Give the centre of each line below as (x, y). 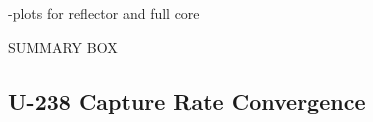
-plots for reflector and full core (104, 13)
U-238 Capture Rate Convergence (187, 100)
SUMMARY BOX (63, 46)
